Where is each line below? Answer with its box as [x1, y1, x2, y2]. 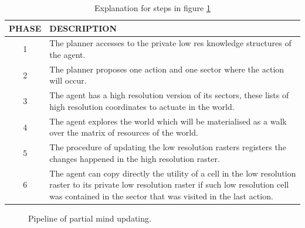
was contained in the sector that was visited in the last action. [49, 189, 273, 202]
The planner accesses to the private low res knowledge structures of [49, 37, 292, 49]
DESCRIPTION [49, 22, 117, 34]
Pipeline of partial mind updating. [28, 212, 151, 224]
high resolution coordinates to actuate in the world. [49, 100, 235, 112]
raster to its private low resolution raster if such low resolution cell [49, 178, 289, 191]
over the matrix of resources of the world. [49, 126, 198, 139]
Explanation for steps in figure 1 [94, 2, 211, 13]
